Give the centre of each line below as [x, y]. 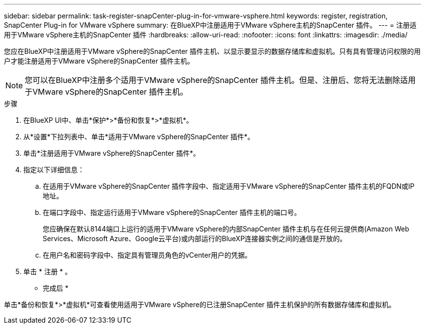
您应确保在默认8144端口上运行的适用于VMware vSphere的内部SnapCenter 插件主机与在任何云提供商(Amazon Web [226, 229]
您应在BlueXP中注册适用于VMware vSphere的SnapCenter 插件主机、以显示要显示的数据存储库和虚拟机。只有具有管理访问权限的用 [212, 51]
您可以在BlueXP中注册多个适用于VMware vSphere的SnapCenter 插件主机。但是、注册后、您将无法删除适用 [220, 80]
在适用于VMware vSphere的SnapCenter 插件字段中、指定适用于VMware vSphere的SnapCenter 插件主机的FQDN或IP [229, 186]
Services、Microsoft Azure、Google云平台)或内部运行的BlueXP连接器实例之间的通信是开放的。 [195, 238]
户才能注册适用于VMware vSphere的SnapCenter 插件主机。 [99, 61]
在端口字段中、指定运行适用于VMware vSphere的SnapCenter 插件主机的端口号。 [172, 212]
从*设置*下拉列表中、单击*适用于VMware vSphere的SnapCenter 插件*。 [139, 137]
